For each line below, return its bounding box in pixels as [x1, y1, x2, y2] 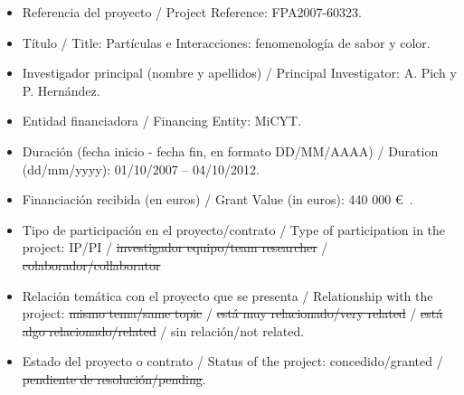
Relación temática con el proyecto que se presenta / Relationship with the [22, 286, 433, 305]
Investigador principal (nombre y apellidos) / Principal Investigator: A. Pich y [22, 63, 457, 82]
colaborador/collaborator [22, 255, 161, 274]
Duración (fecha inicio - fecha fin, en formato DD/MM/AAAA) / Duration [22, 141, 439, 160]
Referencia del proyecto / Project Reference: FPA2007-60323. [22, 3, 363, 21]
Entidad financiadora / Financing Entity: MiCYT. [22, 111, 302, 130]
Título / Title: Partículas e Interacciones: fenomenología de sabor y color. [22, 33, 431, 52]
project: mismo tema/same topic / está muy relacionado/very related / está [22, 304, 443, 323]
